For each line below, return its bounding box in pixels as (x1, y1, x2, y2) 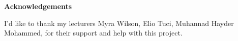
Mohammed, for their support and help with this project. (4, 27, 183, 38)
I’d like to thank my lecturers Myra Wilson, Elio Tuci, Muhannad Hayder (4, 17, 234, 28)
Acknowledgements (4, 1, 72, 11)
